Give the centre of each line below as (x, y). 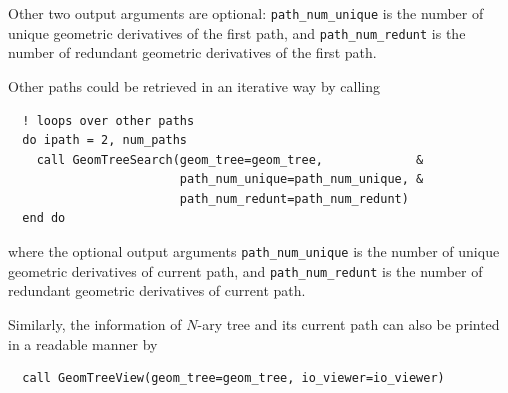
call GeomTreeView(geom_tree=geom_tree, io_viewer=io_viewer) (233, 378)
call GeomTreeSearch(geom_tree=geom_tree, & (230, 159)
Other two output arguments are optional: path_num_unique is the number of (246, 13)
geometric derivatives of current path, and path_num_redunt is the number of (245, 270)
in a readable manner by (83, 343)
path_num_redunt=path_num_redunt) (294, 198)
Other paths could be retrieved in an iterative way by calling (194, 85)
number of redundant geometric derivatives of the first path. (192, 52)
